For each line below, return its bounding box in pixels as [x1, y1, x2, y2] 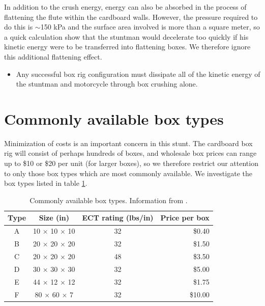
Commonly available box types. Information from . [30, 194, 188, 205]
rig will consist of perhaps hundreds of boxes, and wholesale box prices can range [4, 148, 257, 158]
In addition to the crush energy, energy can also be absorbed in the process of [4, 2, 247, 12]
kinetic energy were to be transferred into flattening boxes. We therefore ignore [4, 41, 251, 52]
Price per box [160, 212, 210, 223]
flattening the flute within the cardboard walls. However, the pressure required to [4, 11, 258, 22]
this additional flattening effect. [4, 51, 102, 62]
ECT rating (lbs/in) [82, 212, 154, 223]
